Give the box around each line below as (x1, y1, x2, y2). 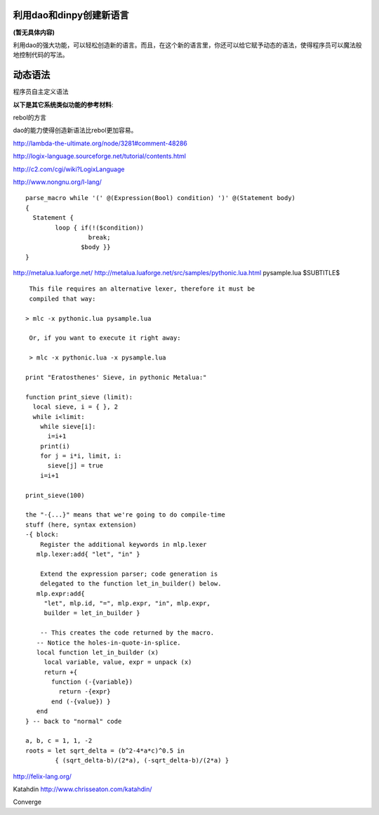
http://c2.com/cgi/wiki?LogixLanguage (13, 165, 125, 173)
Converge (13, 797, 42, 807)
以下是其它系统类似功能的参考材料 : (13, 100, 114, 109)
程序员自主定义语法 (13, 88, 69, 96)
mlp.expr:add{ (36, 590, 85, 597)
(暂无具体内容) (13, 28, 55, 37)
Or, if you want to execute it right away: (29, 334, 182, 342)
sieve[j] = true (47, 462, 104, 470)
